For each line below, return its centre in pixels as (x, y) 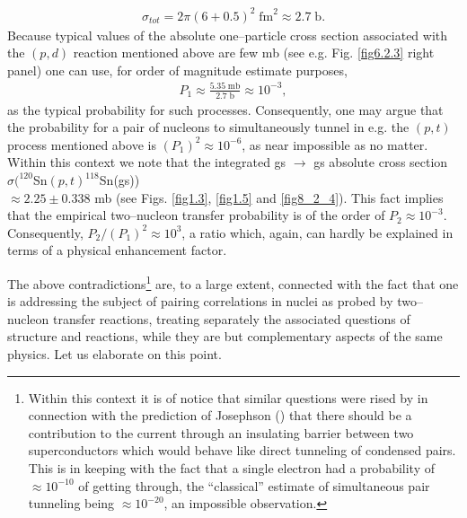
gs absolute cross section (381, 162)
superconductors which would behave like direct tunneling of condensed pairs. (242, 450)
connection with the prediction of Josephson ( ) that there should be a (220, 415)
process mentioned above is (82, 144)
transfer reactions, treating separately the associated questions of (231, 318)
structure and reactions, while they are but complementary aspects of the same (225, 336)
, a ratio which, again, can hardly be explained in (317, 232)
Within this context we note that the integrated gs (147, 162)
